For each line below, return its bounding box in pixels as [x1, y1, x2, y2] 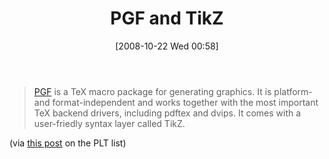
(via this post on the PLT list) [9, 137, 127, 149]
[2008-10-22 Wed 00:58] [115, 40, 219, 52]
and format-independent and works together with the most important [33, 96, 319, 108]
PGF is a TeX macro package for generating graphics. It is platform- [33, 85, 313, 97]
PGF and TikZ [110, 7, 224, 30]
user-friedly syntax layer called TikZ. [33, 117, 186, 129]
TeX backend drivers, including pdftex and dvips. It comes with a [33, 107, 302, 119]
